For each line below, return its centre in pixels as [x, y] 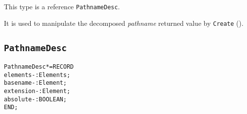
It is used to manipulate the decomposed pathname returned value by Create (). [124, 23]
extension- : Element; [37, 91]
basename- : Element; [35, 83]
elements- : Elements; [37, 75]
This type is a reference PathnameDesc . [62, 6]
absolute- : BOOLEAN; [35, 99]
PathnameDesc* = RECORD [39, 67]
